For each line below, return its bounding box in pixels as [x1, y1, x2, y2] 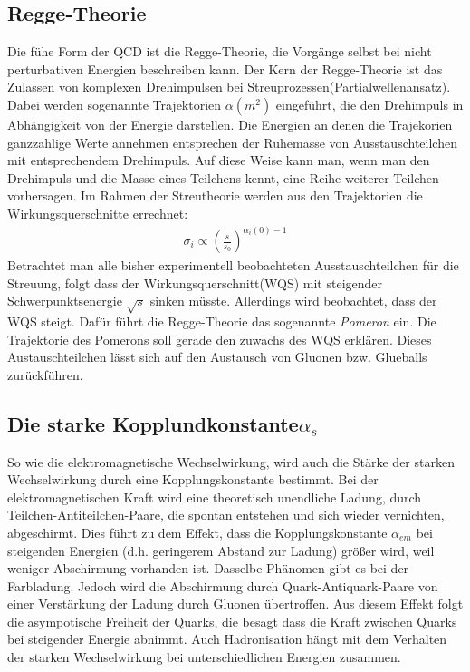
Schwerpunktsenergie [7, 291, 122, 310]
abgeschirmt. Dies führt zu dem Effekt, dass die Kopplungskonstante [7, 522, 388, 541]
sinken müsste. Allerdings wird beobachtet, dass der [149, 291, 437, 310]
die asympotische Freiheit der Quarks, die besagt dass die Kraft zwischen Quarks [7, 611, 457, 630]
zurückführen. [7, 365, 83, 384]
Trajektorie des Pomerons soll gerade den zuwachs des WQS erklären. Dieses [7, 329, 432, 348]
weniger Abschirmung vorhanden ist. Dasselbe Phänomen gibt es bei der [7, 559, 409, 578]
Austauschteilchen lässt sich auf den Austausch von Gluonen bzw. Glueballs [7, 347, 427, 366]
